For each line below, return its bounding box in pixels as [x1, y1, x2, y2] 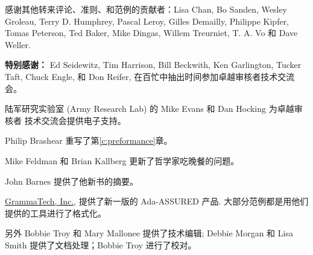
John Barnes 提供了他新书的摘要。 [5, 174, 139, 187]
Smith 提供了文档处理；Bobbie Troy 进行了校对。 [5, 238, 197, 251]
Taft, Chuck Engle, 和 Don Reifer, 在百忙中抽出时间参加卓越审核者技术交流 [5, 70, 295, 82]
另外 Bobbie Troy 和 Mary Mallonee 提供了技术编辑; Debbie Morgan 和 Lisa [5, 227, 293, 239]
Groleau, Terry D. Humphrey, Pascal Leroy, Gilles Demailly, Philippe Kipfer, [5, 14, 289, 27]
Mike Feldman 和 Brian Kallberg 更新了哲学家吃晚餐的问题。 [5, 154, 239, 167]
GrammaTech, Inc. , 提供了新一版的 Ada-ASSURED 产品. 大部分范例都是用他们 [5, 195, 309, 207]
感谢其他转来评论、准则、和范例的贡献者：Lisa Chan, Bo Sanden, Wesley [5, 3, 287, 15]
